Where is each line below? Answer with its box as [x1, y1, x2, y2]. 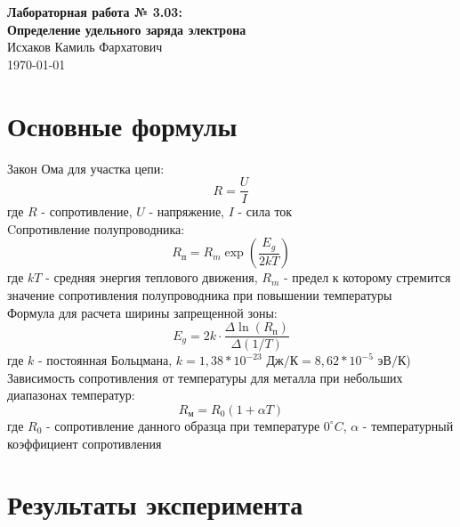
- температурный [362, 416, 454, 434]
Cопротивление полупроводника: [7, 219, 185, 238]
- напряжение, [149, 202, 224, 221]
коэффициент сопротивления [7, 434, 162, 452]
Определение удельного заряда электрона [7, 20, 246, 38]
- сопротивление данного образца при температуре [46, 416, 320, 434]
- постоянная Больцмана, [38, 351, 173, 369]
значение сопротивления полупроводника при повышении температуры [7, 285, 392, 304]
